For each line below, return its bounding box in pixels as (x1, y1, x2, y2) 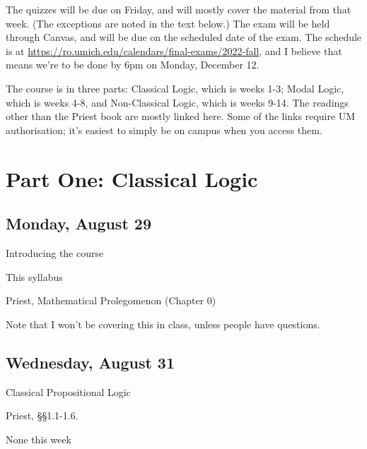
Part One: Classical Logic (6, 164, 258, 193)
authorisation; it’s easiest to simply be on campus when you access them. (6, 122, 322, 137)
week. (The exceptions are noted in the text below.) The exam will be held (6, 16, 330, 30)
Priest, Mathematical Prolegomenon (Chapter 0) (6, 293, 216, 308)
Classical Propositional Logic (6, 384, 131, 399)
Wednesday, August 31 (6, 351, 175, 373)
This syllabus (6, 269, 63, 284)
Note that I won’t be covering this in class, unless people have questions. (6, 316, 320, 331)
